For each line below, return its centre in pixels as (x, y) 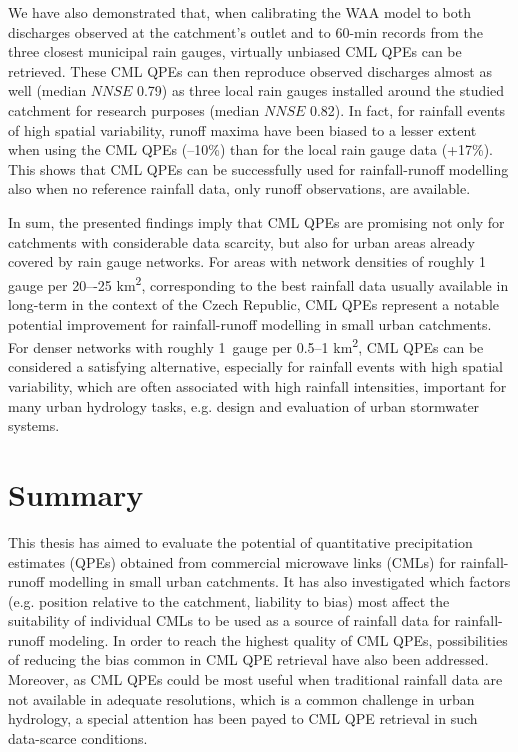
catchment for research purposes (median (134, 109)
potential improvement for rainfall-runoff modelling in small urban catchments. (250, 323)
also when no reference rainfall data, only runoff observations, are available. (239, 188)
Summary (76, 493)
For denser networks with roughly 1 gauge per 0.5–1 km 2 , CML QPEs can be (246, 345)
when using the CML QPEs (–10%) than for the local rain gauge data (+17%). (251, 149)
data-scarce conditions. (78, 737)
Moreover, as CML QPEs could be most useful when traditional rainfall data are (255, 679)
